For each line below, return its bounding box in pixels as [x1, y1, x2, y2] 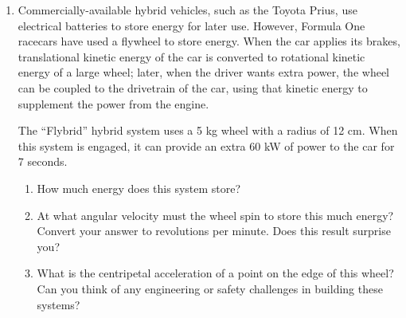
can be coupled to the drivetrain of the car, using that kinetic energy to [18, 79, 368, 96]
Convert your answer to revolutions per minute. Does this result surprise [37, 222, 391, 239]
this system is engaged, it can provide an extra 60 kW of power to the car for [18, 137, 395, 154]
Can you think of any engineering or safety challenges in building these [37, 280, 383, 296]
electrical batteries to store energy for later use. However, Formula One [18, 17, 365, 33]
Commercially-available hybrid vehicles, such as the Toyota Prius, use [18, 2, 357, 18]
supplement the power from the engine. [18, 95, 209, 112]
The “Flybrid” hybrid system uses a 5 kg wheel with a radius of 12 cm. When [18, 122, 398, 139]
